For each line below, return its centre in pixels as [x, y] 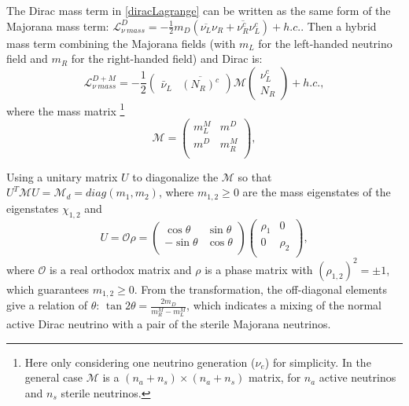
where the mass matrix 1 [66, 109]
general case [54, 377]
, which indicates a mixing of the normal [284, 305]
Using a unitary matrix [62, 176]
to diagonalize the [175, 176]
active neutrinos [357, 377]
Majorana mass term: [58, 26]
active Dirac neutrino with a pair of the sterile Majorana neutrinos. [169, 324]
